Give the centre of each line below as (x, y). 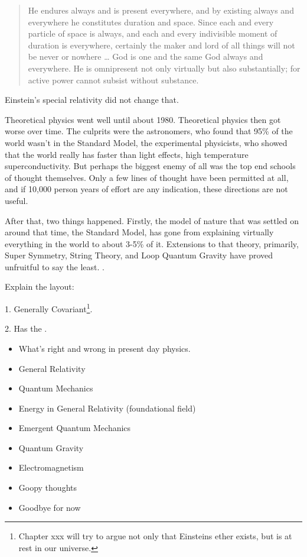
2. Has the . (26, 328)
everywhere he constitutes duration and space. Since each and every (151, 22)
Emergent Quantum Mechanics (75, 428)
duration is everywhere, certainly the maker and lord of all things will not (161, 45)
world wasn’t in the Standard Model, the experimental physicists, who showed (146, 142)
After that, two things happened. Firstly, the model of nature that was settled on (152, 220)
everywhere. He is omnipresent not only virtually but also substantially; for (164, 68)
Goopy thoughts (48, 488)
